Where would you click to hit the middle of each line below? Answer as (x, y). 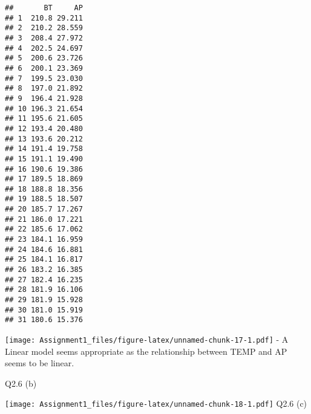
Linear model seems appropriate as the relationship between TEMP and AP (146, 351)
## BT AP (44, 8)
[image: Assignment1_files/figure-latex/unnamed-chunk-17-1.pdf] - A (147, 339)
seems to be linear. (40, 363)
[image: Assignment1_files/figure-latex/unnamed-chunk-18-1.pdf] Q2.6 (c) (156, 403)
